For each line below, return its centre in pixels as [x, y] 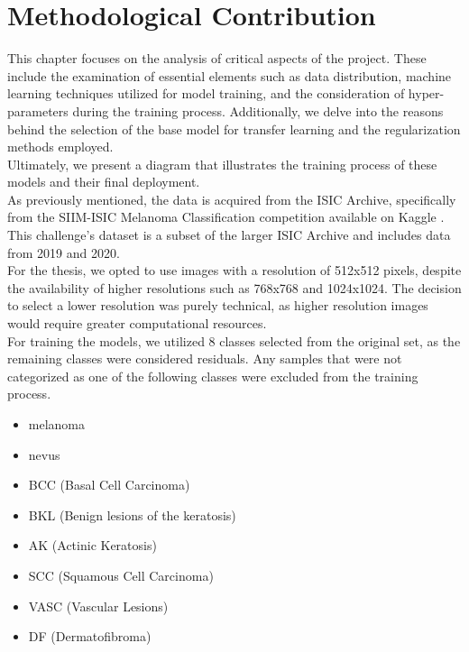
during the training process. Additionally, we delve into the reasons [258, 110]
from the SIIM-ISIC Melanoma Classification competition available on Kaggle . [226, 217]
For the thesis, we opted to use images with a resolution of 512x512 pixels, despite [234, 270]
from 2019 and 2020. [64, 252]
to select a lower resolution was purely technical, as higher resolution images [218, 305]
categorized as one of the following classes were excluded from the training [213, 376]
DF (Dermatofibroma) [90, 636]
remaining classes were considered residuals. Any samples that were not [205, 358]
